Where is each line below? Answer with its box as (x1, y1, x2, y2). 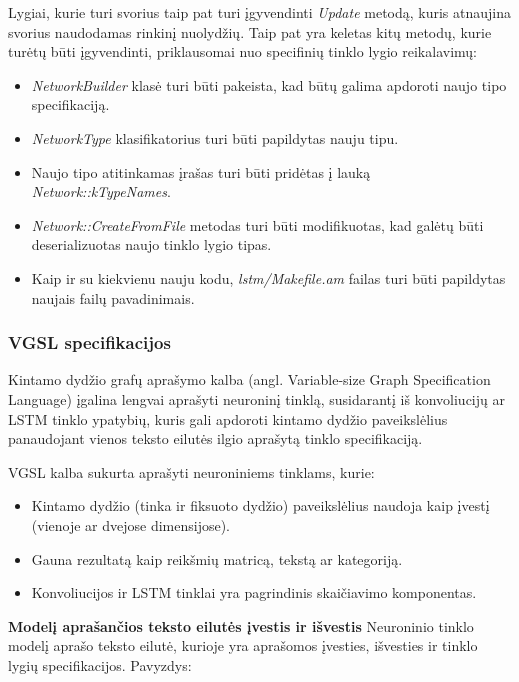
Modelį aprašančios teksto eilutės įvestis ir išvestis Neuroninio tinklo (8, 615, 474, 636)
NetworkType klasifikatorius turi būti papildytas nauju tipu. (31, 127, 399, 148)
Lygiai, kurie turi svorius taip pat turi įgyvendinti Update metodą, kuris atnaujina (8, 2, 512, 22)
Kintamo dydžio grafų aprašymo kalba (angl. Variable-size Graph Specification (8, 369, 491, 390)
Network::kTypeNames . (31, 181, 171, 202)
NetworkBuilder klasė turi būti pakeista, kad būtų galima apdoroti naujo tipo (31, 74, 507, 95)
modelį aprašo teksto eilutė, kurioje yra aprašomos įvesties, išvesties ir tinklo (8, 635, 478, 656)
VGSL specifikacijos (8, 330, 171, 355)
